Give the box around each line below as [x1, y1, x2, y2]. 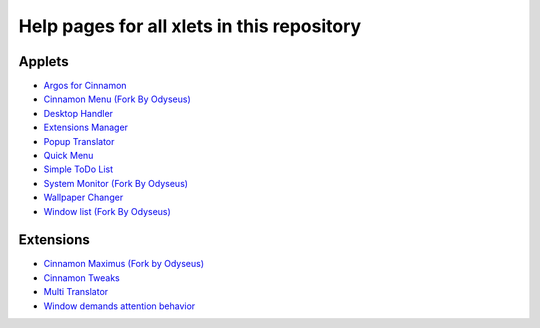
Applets [18, 53, 69, 70]
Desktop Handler [43, 107, 114, 119]
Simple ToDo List [43, 163, 114, 175]
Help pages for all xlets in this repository [18, 15, 362, 37]
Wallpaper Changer [43, 191, 124, 204]
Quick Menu [43, 150, 94, 162]
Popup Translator [43, 135, 115, 147]
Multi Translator [43, 286, 109, 298]
